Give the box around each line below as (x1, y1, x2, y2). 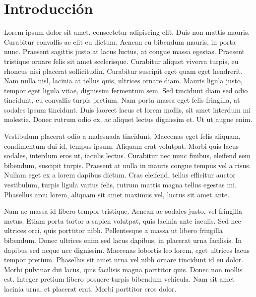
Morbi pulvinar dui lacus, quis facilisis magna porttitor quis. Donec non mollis (4, 264, 243, 274)
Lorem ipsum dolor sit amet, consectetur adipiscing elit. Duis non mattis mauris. (4, 27, 250, 37)
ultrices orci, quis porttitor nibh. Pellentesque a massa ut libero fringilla (4, 225, 223, 236)
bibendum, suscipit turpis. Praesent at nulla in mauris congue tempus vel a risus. (4, 160, 251, 170)
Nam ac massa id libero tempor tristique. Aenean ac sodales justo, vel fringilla (4, 206, 243, 216)
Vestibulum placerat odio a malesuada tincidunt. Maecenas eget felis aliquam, (4, 131, 241, 141)
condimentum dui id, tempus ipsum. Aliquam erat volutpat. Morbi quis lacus (4, 140, 239, 151)
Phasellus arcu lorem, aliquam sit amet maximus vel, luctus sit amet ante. (4, 189, 230, 199)
